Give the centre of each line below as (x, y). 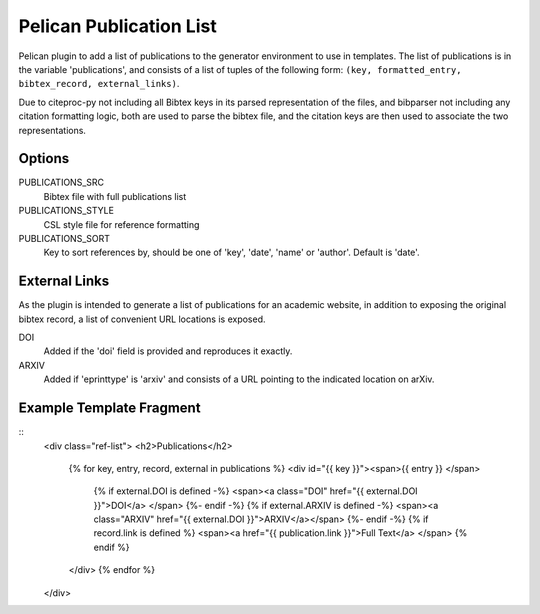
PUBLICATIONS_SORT (64, 238)
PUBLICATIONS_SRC (61, 182)
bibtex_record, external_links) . (99, 84)
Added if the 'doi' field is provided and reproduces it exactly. (168, 351)
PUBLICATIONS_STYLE (66, 211)
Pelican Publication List (117, 26)
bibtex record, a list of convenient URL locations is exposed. (142, 319)
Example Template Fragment (109, 408)
